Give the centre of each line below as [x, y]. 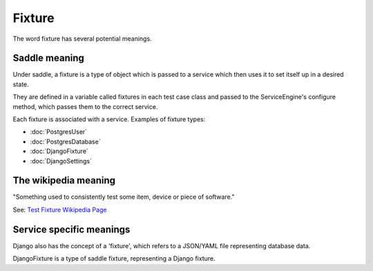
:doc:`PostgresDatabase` [65, 141]
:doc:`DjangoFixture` [59, 151]
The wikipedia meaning [64, 180]
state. [21, 84]
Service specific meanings [71, 229]
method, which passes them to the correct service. [85, 106]
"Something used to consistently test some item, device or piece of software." [124, 197]
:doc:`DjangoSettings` [61, 161]
